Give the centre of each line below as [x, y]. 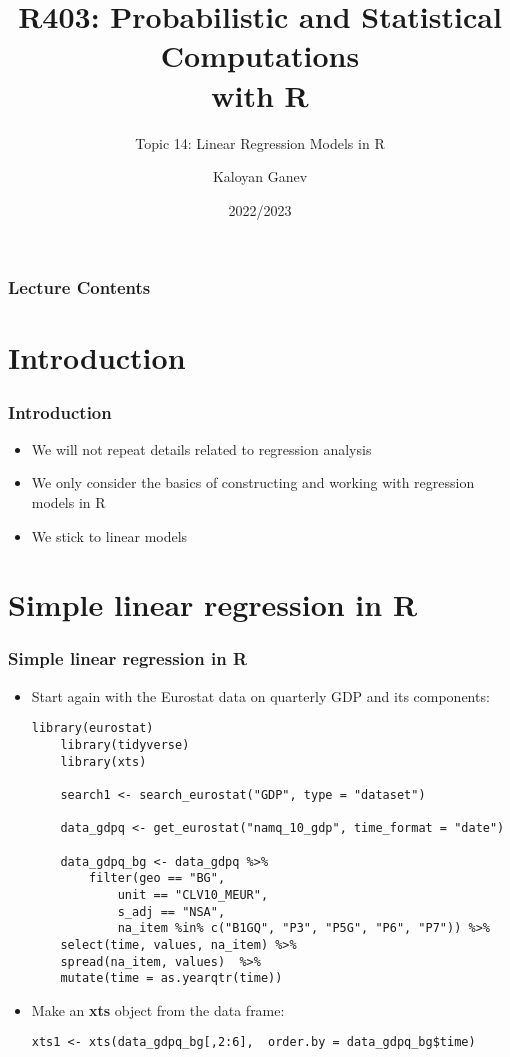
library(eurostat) [92, 728]
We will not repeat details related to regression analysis [201, 448]
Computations [260, 55]
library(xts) [103, 761]
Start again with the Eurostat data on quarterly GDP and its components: [260, 695]
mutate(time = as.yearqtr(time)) [171, 978]
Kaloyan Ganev [260, 176]
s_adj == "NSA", [171, 911]
